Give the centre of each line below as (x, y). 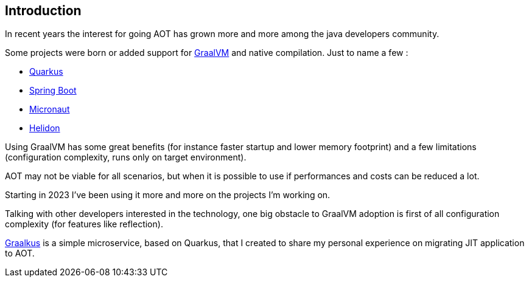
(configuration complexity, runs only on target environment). (126, 157)
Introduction (43, 11)
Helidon (45, 128)
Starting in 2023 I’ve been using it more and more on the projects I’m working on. (168, 195)
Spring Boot (53, 91)
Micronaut (50, 109)
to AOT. (20, 253)
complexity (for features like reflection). (84, 224)
